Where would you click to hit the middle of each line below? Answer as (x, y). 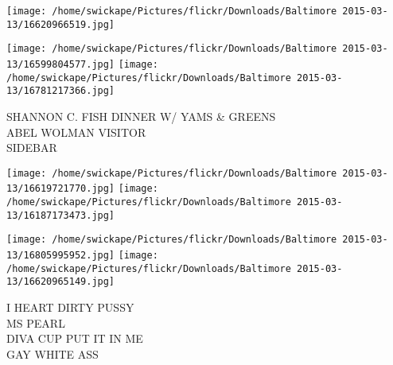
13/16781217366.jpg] (61, 91)
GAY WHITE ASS (53, 353)
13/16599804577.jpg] (61, 64)
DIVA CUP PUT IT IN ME (75, 338)
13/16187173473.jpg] (61, 215)
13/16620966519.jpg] (61, 24)
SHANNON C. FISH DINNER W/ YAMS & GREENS (141, 116)
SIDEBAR (32, 148)
